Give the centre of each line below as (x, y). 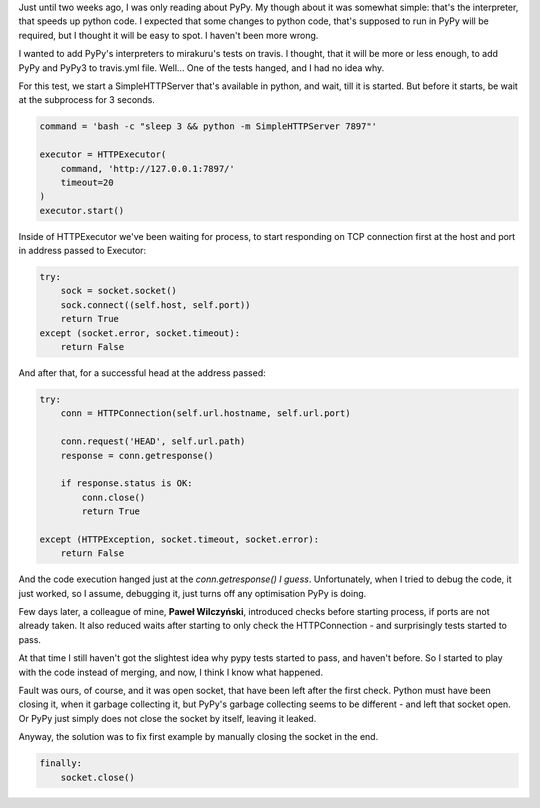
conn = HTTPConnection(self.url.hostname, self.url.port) (205, 413)
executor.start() (82, 210)
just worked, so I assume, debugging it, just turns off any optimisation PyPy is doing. (192, 593)
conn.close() (113, 497)
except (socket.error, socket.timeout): (139, 333)
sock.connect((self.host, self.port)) (155, 304)
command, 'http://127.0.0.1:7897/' (147, 168)
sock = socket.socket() (118, 291)
